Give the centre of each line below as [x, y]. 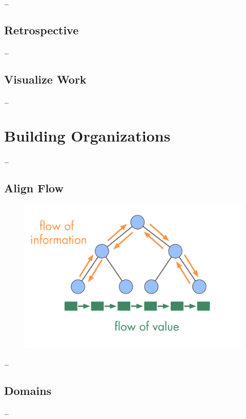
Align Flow [34, 188]
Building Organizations [87, 136]
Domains [28, 390]
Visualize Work [45, 79]
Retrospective [42, 29]
